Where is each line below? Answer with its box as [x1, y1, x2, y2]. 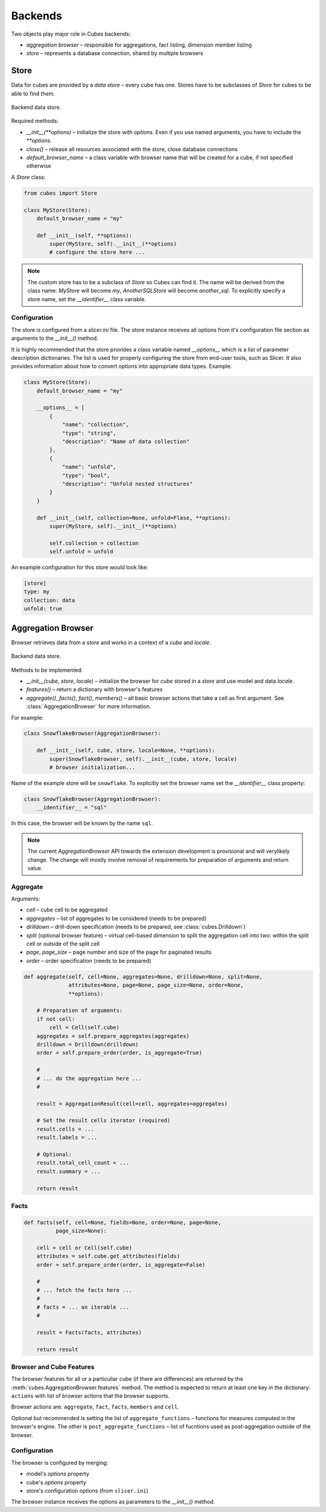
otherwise [26, 162, 51, 169]
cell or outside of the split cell [26, 940, 100, 948]
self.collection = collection [49, 539, 139, 547]
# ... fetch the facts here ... [36, 1286, 133, 1294]
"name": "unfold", [62, 463, 117, 471]
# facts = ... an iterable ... [36, 1303, 129, 1311]
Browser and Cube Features [11, 1363, 95, 1371]
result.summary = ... [36, 1168, 101, 1175]
